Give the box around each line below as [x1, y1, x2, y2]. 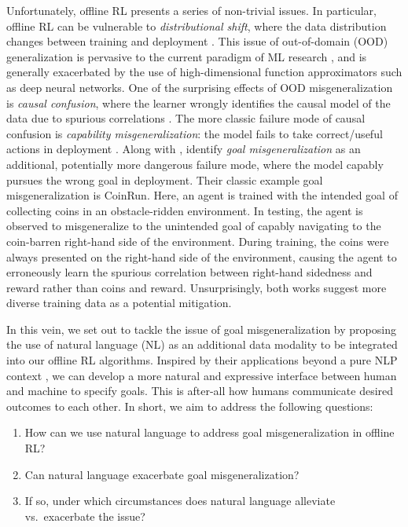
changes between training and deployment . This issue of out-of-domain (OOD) [6, 33, 388, 49]
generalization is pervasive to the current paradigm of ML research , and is [6, 48, 367, 64]
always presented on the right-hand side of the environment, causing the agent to [6, 248, 397, 265]
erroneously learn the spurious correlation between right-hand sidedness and [6, 264, 373, 280]
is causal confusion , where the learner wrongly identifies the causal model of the [6, 94, 391, 111]
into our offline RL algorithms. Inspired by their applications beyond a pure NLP [6, 352, 398, 368]
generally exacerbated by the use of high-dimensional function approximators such [6, 64, 402, 80]
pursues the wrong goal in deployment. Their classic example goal [6, 171, 323, 188]
